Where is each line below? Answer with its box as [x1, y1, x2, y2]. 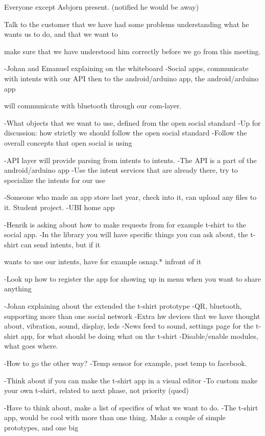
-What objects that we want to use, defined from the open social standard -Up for [4, 117, 261, 128]
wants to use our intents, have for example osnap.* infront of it [4, 256, 202, 267]
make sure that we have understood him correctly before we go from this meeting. [4, 45, 261, 56]
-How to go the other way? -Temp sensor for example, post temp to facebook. [4, 358, 247, 369]
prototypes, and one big [4, 422, 79, 432]
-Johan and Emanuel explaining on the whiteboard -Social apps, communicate [4, 63, 249, 74]
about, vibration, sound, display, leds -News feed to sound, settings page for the [4, 320, 254, 331]
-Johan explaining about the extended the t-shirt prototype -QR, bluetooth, [4, 301, 242, 311]
